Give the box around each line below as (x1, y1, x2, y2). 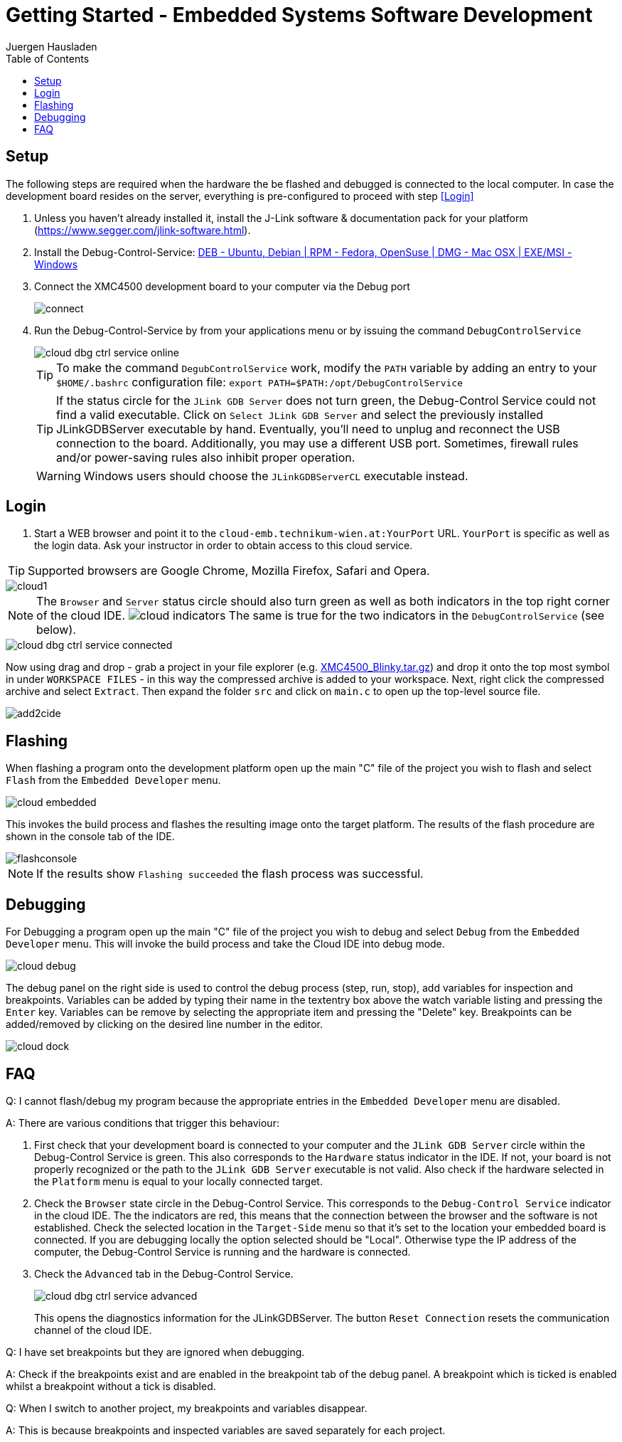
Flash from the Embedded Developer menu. (6, 774, 221, 787)
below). (36, 622, 76, 637)
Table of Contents (6, 52, 90, 65)
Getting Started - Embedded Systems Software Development (6, 3, 593, 27)
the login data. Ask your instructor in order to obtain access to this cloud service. (34, 539, 413, 552)
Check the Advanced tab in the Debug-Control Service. (34, 1267, 294, 1280)
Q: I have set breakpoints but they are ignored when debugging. (6, 1345, 305, 1358)
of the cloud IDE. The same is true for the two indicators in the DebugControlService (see (36, 608, 604, 623)
